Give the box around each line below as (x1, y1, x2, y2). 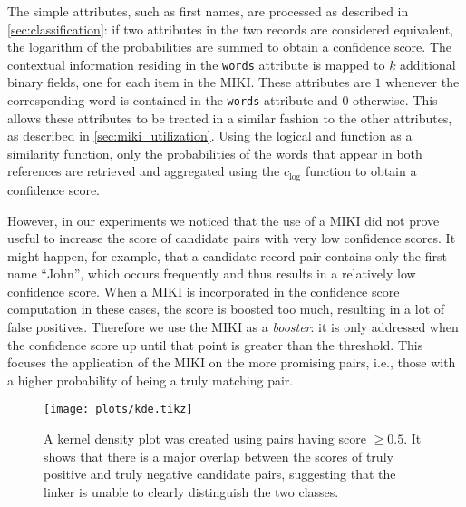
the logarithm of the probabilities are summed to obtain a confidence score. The (7, 37, 451, 56)
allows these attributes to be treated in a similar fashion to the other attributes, (7, 108, 452, 127)
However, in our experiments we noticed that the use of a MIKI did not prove (7, 210, 440, 229)
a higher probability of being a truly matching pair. (7, 370, 294, 389)
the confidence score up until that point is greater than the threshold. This (7, 335, 423, 354)
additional (400, 54, 456, 73)
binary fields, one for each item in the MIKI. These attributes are (7, 73, 371, 92)
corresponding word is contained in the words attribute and (7, 91, 338, 110)
